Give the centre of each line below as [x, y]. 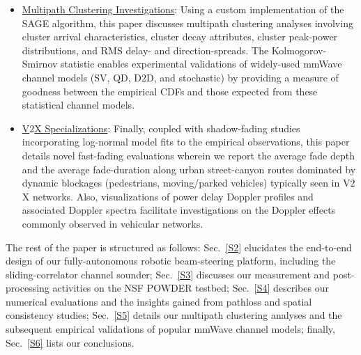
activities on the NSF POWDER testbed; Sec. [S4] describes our [191, 288]
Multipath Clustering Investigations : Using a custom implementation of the [183, 9]
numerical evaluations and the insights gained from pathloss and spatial [159, 301]
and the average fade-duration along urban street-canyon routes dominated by [189, 169]
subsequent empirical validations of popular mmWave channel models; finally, [170, 329]
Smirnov [40, 64]
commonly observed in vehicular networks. [113, 223]
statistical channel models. [78, 105]
